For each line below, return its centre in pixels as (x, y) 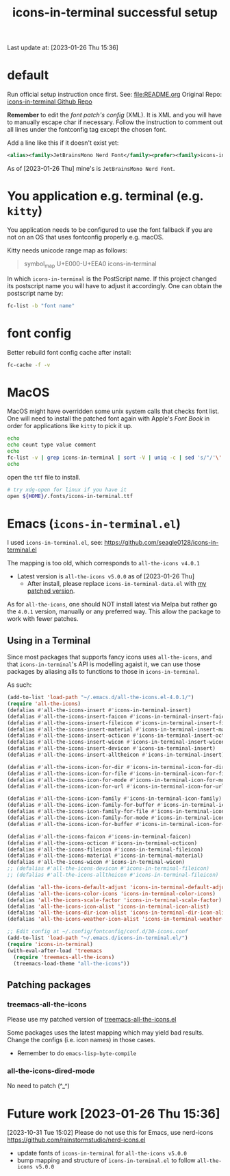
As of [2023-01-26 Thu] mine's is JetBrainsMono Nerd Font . (91, 168)
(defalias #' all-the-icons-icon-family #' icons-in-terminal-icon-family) (115, 799)
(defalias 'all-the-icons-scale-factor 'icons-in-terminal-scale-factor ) (115, 900)
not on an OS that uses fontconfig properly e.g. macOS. (86, 237)
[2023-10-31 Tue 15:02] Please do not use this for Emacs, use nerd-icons (110, 1133)
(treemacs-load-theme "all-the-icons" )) (72, 963)
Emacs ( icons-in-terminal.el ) (94, 524)
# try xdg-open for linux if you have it (67, 490)
